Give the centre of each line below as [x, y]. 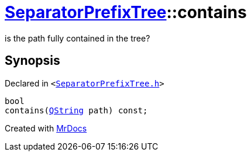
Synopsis [32, 61]
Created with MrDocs [46, 128]
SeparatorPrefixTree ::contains [126, 12]
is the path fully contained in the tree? [78, 38]
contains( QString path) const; [76, 110]
